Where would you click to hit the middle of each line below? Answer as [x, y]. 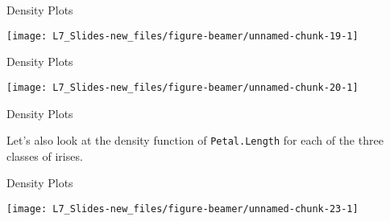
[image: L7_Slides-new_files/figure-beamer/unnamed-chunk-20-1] [183, 87]
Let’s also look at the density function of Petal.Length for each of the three [195, 140]
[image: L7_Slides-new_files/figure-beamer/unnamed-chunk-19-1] [183, 36]
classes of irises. [45, 156]
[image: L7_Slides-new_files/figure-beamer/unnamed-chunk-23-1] [183, 209]
